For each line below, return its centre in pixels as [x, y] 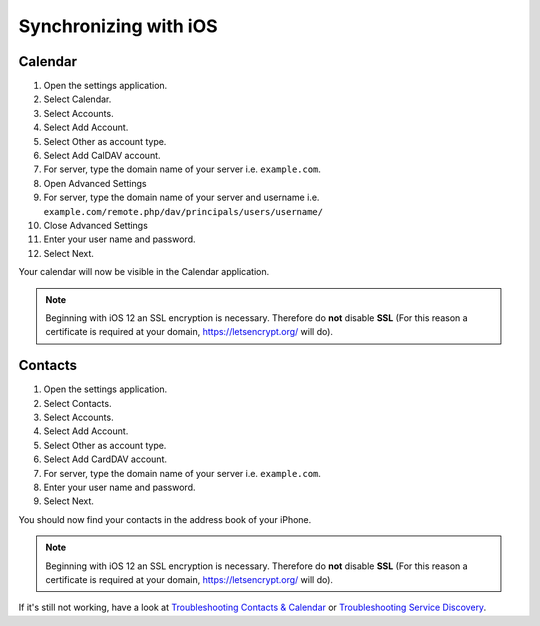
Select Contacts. [77, 403]
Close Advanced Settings [96, 225]
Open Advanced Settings [95, 183]
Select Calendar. [77, 99]
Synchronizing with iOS [118, 26]
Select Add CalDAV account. [102, 156]
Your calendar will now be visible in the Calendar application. [144, 272]
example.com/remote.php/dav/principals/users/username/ [183, 211]
